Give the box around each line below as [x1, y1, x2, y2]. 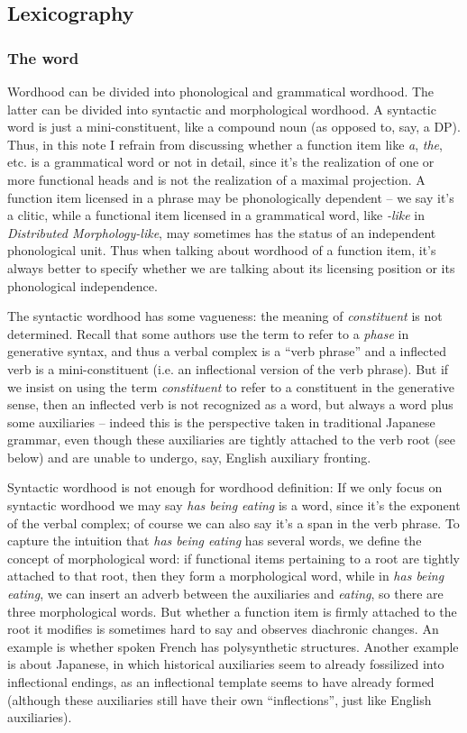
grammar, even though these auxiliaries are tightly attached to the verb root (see [7, 430, 456, 449]
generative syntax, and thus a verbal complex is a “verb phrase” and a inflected [7, 342, 446, 361]
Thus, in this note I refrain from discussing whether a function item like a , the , [7, 134, 443, 153]
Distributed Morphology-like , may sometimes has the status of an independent [7, 223, 436, 242]
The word [7, 46, 79, 69]
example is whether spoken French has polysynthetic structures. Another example [7, 637, 459, 655]
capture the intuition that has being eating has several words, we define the [7, 531, 422, 550]
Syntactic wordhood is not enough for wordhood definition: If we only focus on [7, 478, 443, 497]
